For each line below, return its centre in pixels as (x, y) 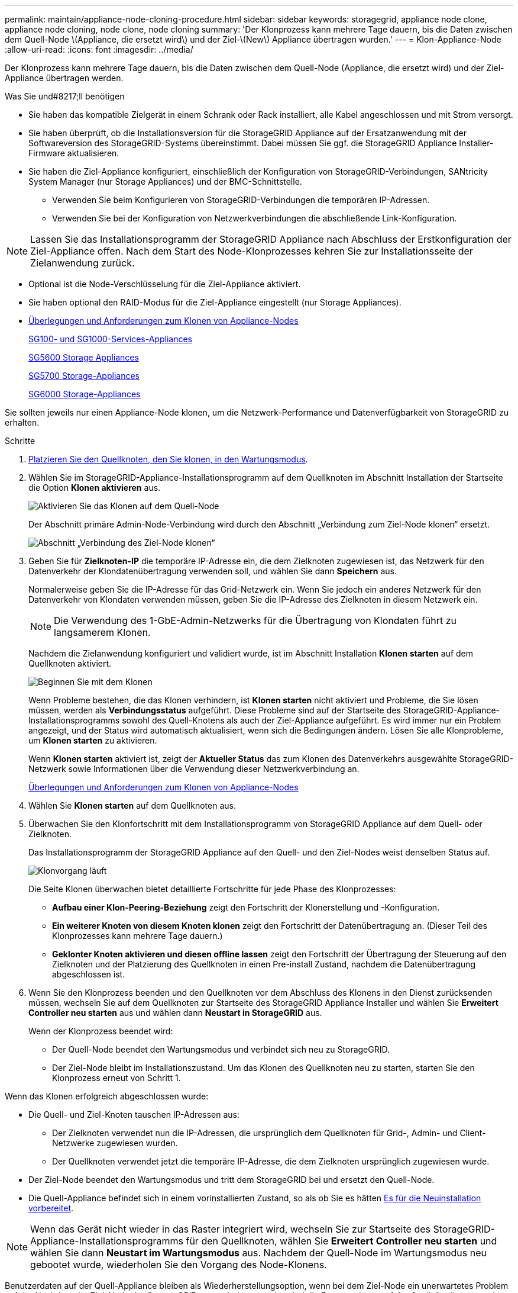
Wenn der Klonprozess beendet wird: (101, 1031)
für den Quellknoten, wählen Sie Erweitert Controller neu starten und (341, 1241)
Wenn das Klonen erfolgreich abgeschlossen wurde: (107, 1096)
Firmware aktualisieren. (74, 153)
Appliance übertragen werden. (64, 78)
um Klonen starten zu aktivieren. (93, 740)
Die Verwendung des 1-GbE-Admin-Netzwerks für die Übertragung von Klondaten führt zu (255, 620)
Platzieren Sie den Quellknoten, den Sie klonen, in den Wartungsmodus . (168, 459)
